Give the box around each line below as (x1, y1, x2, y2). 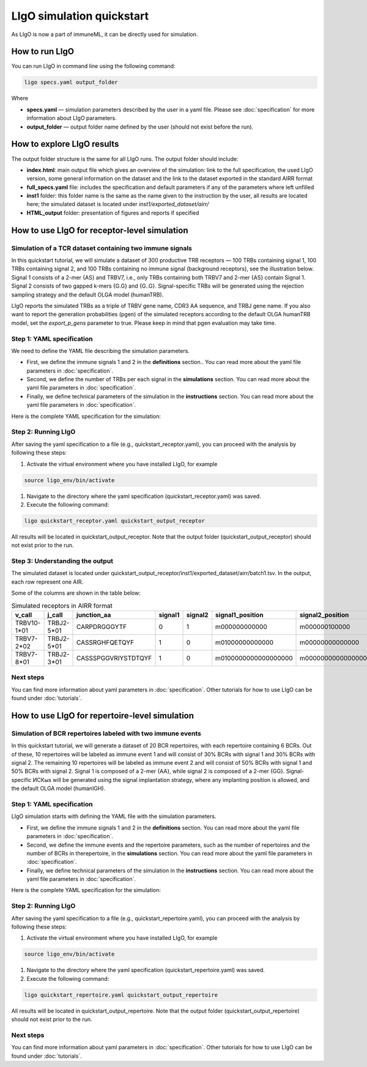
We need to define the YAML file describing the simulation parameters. (11, 347, 190, 354)
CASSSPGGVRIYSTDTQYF (76, 653, 152, 662)
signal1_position (215, 611, 264, 619)
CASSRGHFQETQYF (76, 638, 135, 647)
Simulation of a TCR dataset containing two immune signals (11, 244, 193, 252)
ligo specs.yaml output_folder (24, 79, 119, 86)
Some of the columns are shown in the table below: (11, 589, 141, 597)
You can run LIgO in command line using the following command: (11, 62, 176, 70)
